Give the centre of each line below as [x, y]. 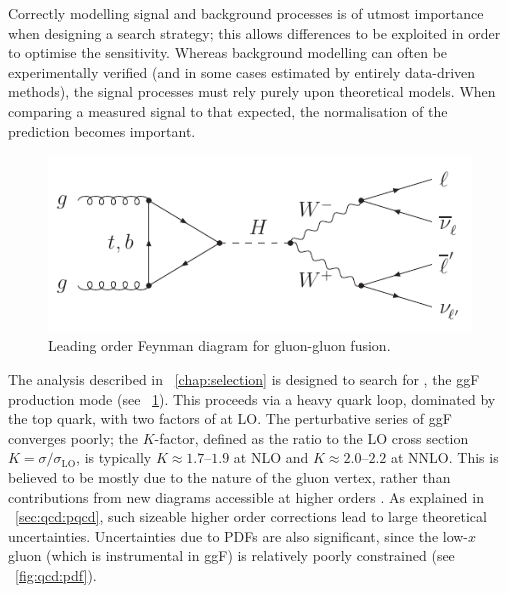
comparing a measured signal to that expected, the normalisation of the [228, 110]
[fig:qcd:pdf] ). [56, 575]
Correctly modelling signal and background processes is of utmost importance [246, 13]
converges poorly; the [73, 437]
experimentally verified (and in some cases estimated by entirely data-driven [242, 71]
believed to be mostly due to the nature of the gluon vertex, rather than [229, 477]
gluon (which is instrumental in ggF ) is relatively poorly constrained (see [231, 555]
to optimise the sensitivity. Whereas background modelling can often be [228, 52]
